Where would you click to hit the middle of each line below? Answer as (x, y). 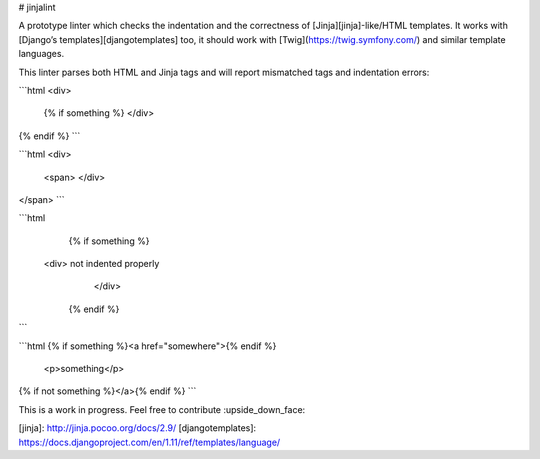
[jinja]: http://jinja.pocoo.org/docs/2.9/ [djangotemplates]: (137, 428)
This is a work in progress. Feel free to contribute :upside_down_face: (162, 409)
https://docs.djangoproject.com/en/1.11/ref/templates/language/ (149, 442)
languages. (41, 54)
